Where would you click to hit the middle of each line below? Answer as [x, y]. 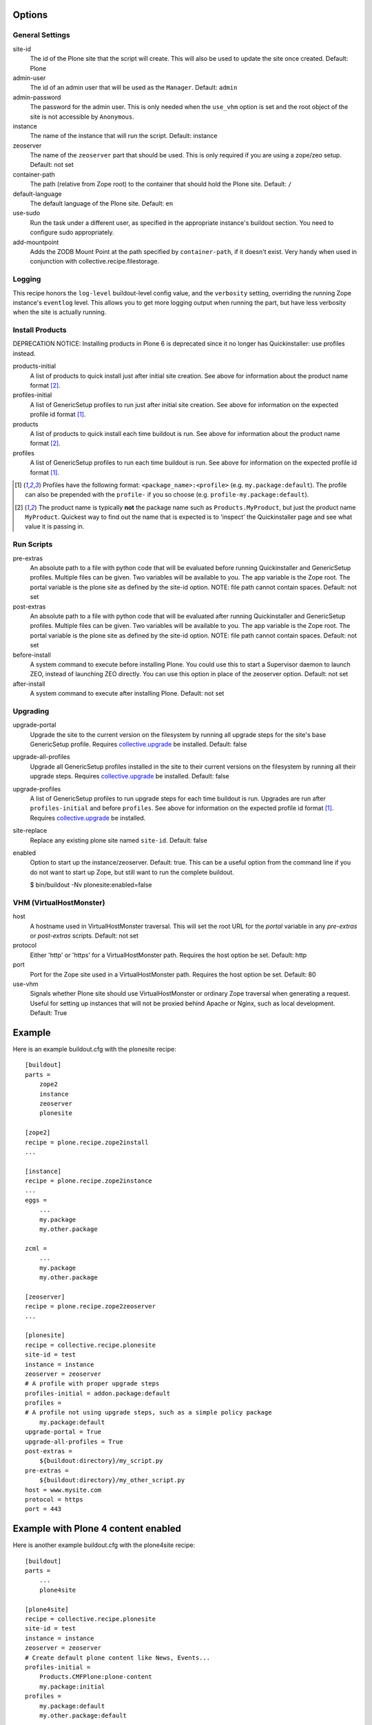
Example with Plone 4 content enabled [97, 1529]
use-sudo [27, 213]
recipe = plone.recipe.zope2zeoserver [91, 1307]
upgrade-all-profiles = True [74, 1441]
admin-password [37, 97]
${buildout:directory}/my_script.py [101, 1461]
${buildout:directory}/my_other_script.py [112, 1480]
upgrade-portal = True [63, 1432]
